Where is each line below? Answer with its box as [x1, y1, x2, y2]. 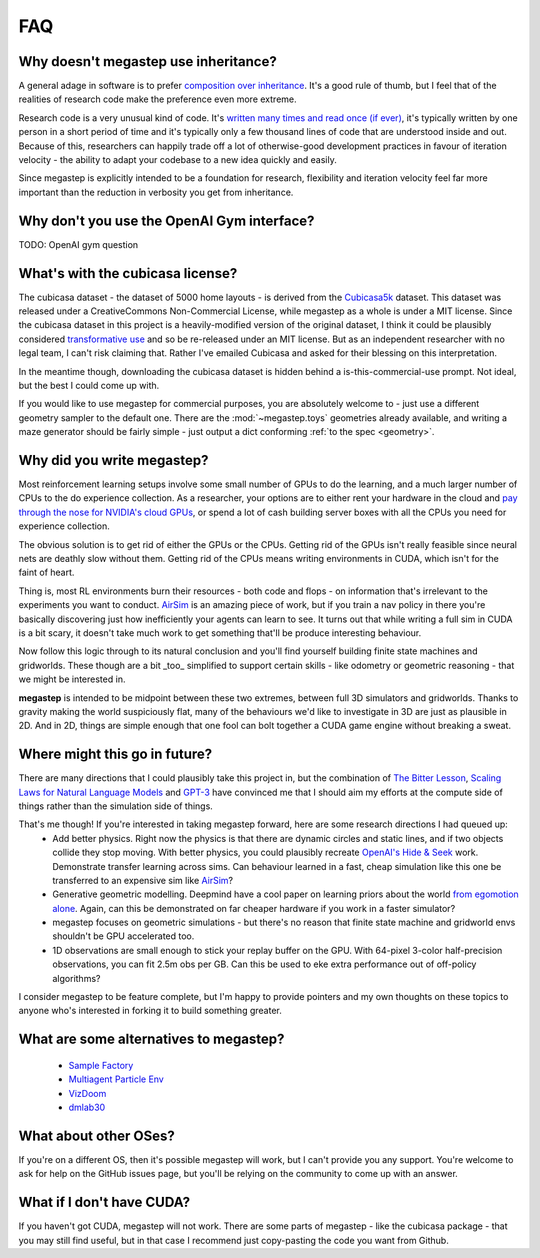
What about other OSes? [18, 1127, 175, 1144]
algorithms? [52, 972, 101, 984]
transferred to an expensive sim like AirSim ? [52, 874, 234, 886]
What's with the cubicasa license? [18, 265, 238, 282]
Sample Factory [68, 1059, 134, 1071]
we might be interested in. [18, 673, 126, 685]
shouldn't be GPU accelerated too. [52, 930, 195, 942]
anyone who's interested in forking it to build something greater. [18, 1005, 282, 1017]
